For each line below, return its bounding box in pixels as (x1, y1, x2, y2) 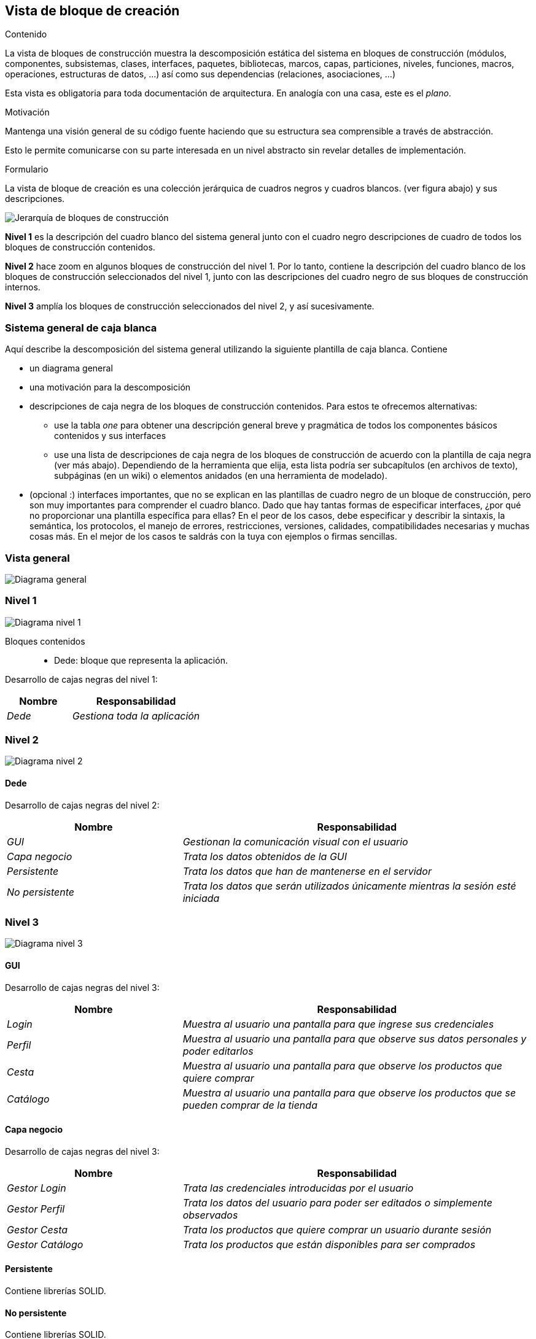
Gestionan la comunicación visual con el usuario (182, 835, 408, 848)
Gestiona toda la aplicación (72, 709, 200, 722)
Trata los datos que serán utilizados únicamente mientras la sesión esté (182, 879, 516, 892)
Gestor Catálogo (7, 1238, 84, 1251)
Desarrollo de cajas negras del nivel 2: (5, 799, 160, 810)
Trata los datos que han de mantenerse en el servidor (182, 864, 432, 877)
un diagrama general (29, 363, 113, 374)
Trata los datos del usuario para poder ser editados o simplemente (182, 1196, 492, 1209)
